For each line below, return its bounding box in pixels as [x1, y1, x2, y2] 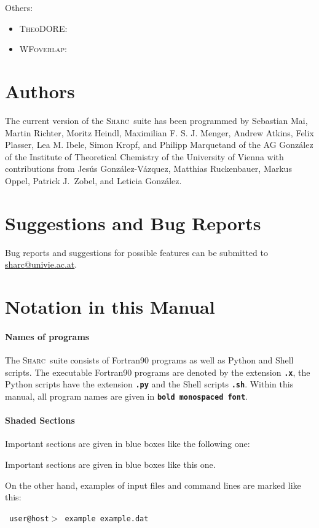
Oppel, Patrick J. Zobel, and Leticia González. [5, 174, 182, 187]
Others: [5, 1, 33, 14]
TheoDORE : [19, 21, 68, 34]
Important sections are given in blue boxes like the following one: [5, 437, 250, 450]
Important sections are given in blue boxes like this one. [5, 457, 216, 470]
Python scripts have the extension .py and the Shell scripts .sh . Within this [5, 378, 294, 390]
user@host [9, 514, 49, 523]
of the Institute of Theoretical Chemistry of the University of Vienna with [5, 150, 284, 163]
